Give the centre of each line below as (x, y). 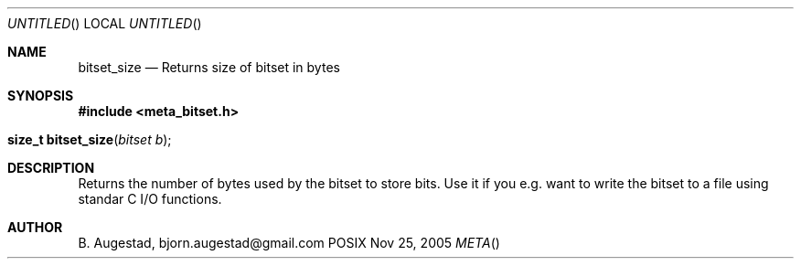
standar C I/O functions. (150, 199)
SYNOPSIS (41, 96)
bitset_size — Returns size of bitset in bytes (209, 67)
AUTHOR (35, 227)
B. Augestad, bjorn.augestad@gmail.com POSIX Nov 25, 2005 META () (289, 243)
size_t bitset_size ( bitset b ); (90, 139)
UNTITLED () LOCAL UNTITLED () (105, 23)
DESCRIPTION (51, 168)
